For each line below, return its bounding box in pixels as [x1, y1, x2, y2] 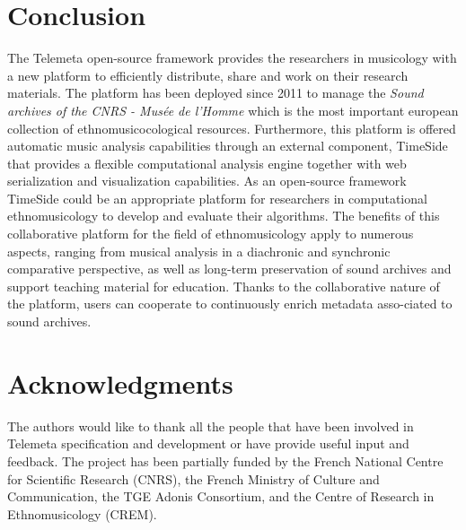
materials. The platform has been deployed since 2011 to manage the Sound [7, 83, 424, 102]
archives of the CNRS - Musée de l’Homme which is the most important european [7, 100, 459, 119]
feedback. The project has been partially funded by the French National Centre [7, 451, 444, 470]
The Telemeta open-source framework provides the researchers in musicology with [7, 48, 457, 67]
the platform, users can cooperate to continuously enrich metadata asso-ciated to [7, 294, 453, 313]
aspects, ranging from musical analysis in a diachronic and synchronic [7, 241, 391, 260]
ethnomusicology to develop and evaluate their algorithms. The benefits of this [7, 206, 440, 225]
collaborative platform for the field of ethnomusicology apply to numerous [7, 224, 414, 243]
